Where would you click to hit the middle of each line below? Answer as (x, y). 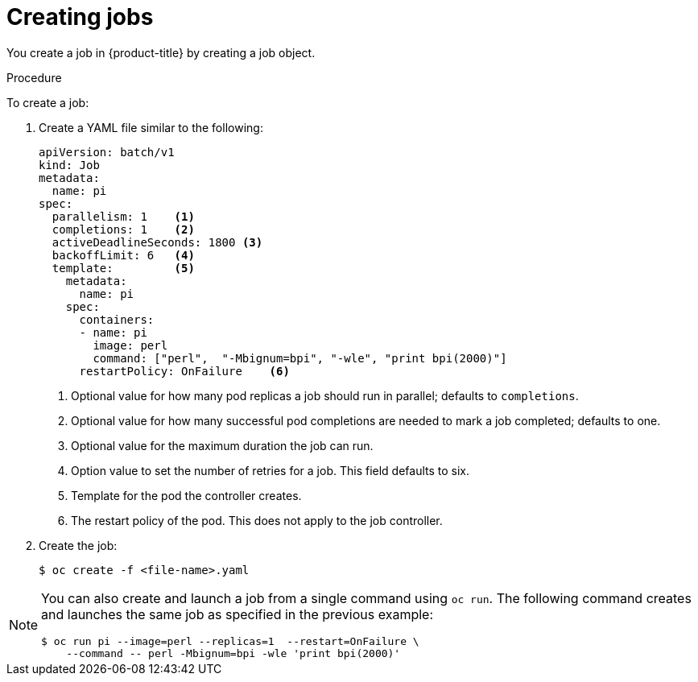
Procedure (34, 77)
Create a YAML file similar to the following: (151, 127)
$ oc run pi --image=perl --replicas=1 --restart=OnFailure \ (230, 641)
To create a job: (48, 102)
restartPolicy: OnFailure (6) (184, 371)
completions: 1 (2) (123, 229)
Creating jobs (80, 17)
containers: (117, 319)
